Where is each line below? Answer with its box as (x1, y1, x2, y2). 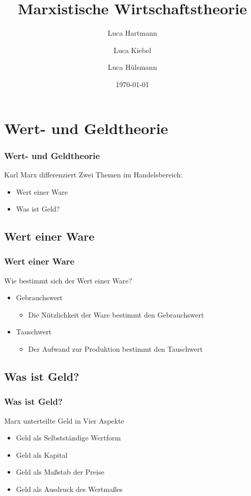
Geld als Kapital (16, 449, 68, 460)
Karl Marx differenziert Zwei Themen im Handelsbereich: (4, 169, 183, 179)
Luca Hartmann (107, 28, 157, 38)
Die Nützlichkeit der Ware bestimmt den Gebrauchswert (28, 309, 204, 320)
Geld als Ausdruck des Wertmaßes (16, 484, 123, 494)
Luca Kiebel (114, 44, 151, 55)
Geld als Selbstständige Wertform (16, 432, 121, 443)
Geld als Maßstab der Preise (16, 466, 104, 477)
